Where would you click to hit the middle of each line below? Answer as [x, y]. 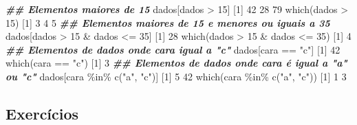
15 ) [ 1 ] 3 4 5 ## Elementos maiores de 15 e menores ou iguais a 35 [168, 22]
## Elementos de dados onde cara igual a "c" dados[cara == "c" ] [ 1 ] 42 [173, 49]
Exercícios [42, 113]
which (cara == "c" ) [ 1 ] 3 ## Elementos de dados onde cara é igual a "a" [176, 63]
